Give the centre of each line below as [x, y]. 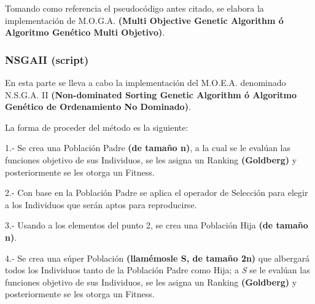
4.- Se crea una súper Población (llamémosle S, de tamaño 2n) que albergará [157, 258]
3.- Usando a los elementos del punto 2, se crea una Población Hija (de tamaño [157, 225]
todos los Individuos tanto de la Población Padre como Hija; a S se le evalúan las [157, 270]
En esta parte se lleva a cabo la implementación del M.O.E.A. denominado [146, 82]
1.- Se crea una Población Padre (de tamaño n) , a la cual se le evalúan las [148, 148]
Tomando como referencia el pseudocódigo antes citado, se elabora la [134, 8]
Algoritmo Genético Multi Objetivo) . [85, 32]
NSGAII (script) [47, 59]
